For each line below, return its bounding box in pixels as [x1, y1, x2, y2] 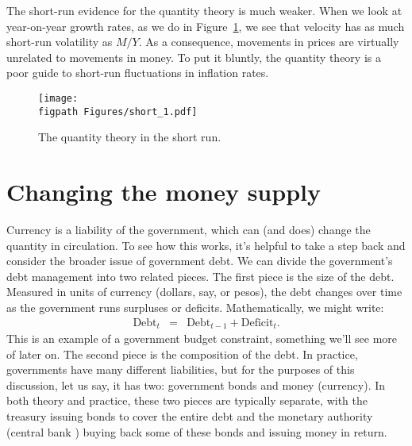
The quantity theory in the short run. [38, 129, 221, 145]
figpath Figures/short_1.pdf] [38, 106, 198, 117]
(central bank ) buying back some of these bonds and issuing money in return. [6, 423, 387, 440]
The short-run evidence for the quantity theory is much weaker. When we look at [6, 2, 402, 18]
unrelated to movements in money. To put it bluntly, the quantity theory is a [6, 48, 381, 65]
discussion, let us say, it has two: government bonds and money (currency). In [6, 376, 386, 393]
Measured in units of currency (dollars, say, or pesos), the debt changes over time [6, 283, 402, 300]
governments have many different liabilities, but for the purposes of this [6, 361, 355, 378]
